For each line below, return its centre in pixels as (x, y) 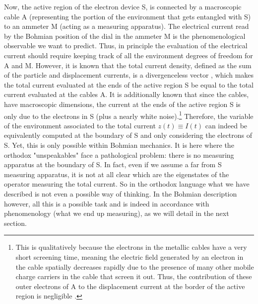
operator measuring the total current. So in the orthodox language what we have (127, 184)
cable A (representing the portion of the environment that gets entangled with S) (128, 16)
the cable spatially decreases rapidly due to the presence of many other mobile (135, 266)
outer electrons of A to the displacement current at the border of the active (130, 286)
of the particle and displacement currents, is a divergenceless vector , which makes (129, 75)
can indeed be (226, 125)
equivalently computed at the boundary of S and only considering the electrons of (128, 135)
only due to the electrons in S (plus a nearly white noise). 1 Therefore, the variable (129, 115)
